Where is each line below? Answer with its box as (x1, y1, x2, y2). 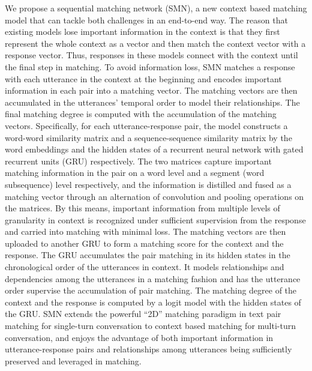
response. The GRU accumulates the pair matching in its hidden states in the (5, 249, 290, 261)
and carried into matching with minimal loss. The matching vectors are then (5, 225, 286, 238)
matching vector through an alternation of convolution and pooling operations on (5, 190, 304, 202)
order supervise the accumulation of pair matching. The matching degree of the (5, 284, 297, 297)
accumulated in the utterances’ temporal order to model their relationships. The (5, 95, 300, 108)
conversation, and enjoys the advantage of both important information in (5, 331, 274, 343)
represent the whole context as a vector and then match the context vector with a (5, 37, 306, 49)
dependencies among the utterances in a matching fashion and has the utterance (5, 272, 301, 285)
